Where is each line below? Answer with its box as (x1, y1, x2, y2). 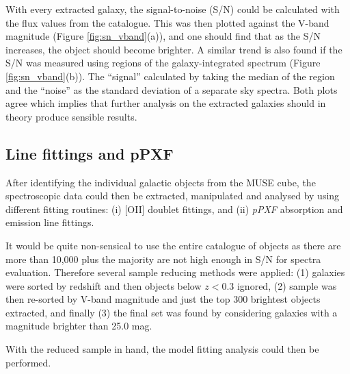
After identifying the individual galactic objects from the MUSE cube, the (5, 175, 316, 189)
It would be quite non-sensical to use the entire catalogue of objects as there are (5, 238, 341, 252)
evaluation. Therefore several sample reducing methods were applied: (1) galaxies (5, 265, 345, 279)
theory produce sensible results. (5, 109, 137, 123)
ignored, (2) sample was (237, 278, 337, 292)
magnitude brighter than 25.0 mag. (5, 319, 152, 333)
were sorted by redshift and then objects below (5, 278, 202, 292)
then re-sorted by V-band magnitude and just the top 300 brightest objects (5, 292, 321, 306)
